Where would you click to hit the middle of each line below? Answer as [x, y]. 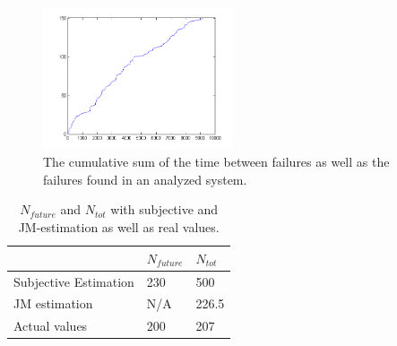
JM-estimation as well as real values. [119, 227]
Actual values [51, 326]
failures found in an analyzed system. [145, 179]
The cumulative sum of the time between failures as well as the [216, 162]
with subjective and [164, 209]
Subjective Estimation [74, 281]
